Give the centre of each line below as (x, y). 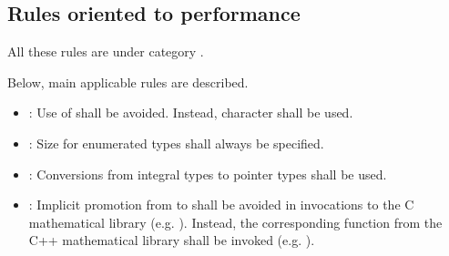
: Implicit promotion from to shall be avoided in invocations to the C (221, 205)
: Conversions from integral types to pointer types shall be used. (208, 174)
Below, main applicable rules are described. (128, 82)
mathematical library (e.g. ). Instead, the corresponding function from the (235, 222)
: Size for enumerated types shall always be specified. (176, 143)
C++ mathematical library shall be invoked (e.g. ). (172, 240)
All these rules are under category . (106, 51)
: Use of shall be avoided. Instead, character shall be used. (191, 113)
